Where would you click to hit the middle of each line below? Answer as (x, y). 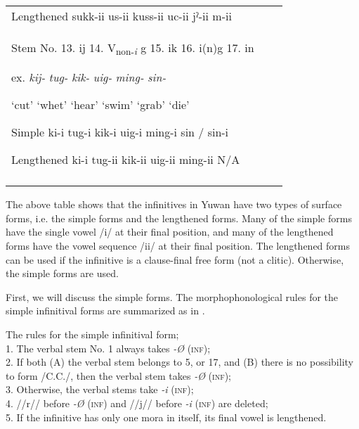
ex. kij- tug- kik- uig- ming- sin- (89, 77)
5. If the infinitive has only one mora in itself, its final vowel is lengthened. (166, 417)
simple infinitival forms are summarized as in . (105, 310)
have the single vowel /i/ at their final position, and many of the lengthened (170, 232)
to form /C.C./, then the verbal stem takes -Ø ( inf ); (118, 375)
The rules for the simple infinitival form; (92, 334)
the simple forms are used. (62, 273)
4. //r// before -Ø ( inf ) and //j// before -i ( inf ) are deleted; (137, 403)
